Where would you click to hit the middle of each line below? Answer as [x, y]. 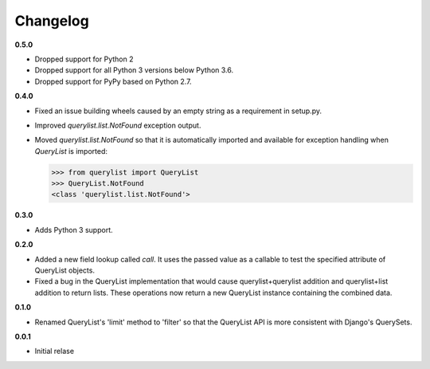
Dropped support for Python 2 [84, 59]
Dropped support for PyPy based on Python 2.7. [113, 81]
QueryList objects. [65, 270]
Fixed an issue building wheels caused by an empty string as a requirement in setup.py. [178, 111]
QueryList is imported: [71, 151]
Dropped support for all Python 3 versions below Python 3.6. [134, 70]
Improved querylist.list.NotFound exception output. [118, 125]
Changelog [52, 21]
